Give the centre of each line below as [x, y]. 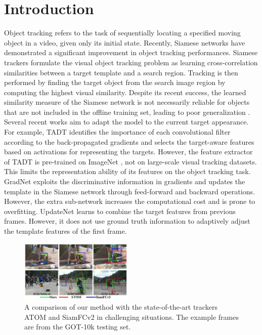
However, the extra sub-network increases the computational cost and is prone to [130, 201]
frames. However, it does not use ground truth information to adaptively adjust [127, 221]
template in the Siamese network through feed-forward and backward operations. [129, 191]
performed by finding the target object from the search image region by [115, 82]
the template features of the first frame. [65, 231]
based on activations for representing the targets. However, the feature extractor [128, 152]
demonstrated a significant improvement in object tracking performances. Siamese [131, 52]
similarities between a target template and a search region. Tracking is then [121, 72]
